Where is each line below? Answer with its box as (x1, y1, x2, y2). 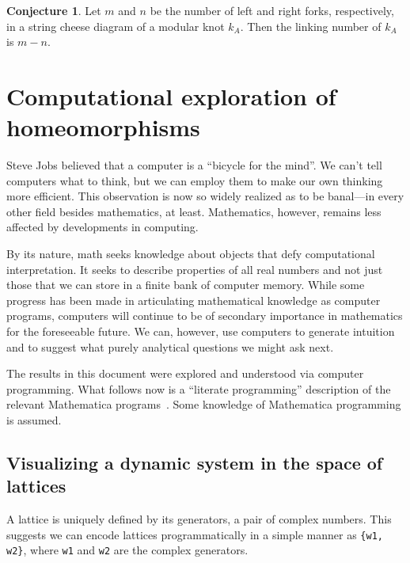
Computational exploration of (6, 79, 336, 112)
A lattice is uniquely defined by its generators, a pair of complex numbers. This (6, 511, 392, 527)
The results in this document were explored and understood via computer (6, 365, 364, 382)
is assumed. (6, 412, 62, 428)
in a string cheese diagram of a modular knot (6, 17, 225, 34)
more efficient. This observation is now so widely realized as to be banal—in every (6, 188, 404, 204)
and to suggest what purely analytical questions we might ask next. (6, 338, 334, 355)
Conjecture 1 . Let (6, 2, 101, 18)
